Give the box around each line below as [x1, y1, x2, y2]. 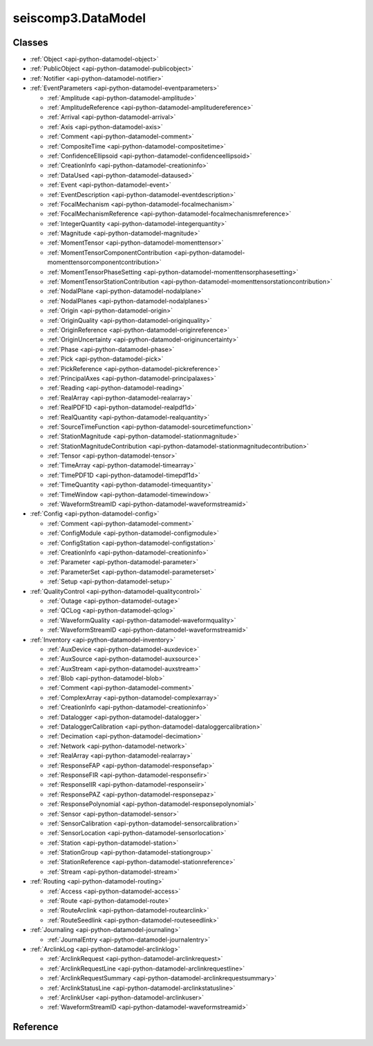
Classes [12, 37, 48, 48]
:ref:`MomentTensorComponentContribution [47, 248, 173, 256]
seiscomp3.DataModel [12, 10, 146, 26]
